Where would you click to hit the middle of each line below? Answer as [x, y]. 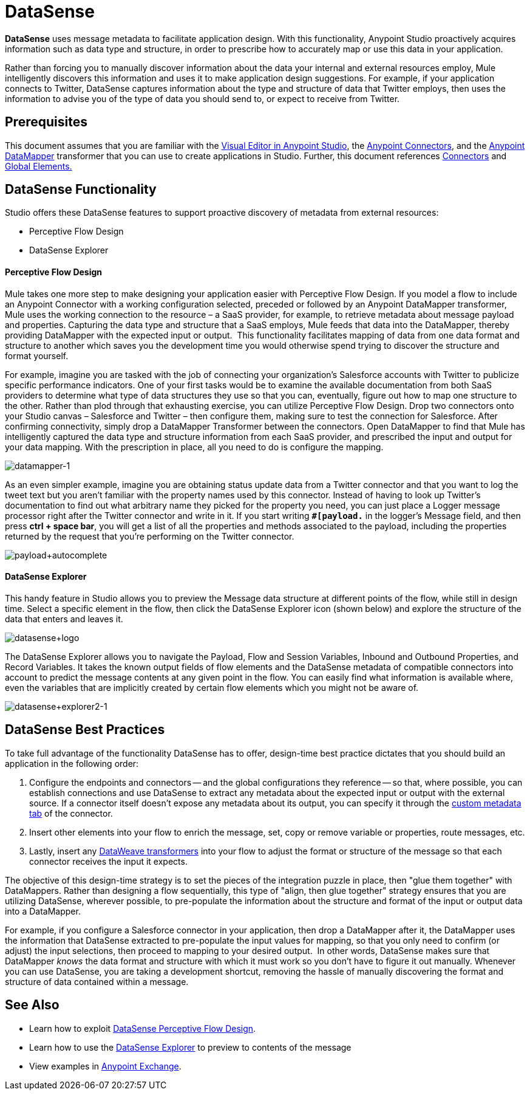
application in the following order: [72, 763]
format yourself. [37, 355]
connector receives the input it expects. [108, 861]
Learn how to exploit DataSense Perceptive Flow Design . [143, 1028]
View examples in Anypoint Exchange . [105, 1066]
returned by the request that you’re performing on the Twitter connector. [150, 536]
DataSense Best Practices [85, 730]
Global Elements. [39, 166]
